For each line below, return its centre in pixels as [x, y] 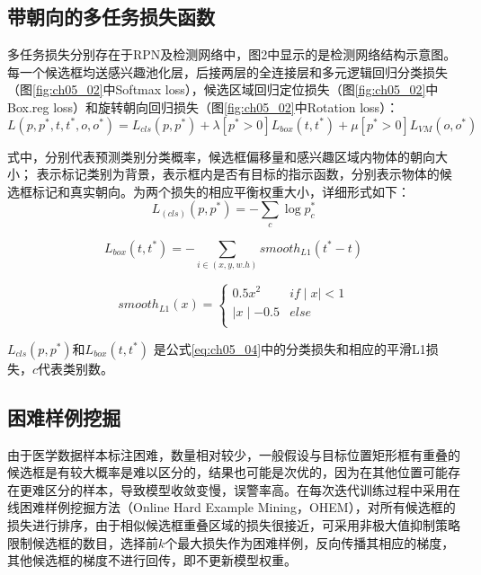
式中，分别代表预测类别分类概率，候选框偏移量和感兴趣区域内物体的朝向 [221, 156]
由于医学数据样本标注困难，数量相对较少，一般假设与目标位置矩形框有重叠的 [234, 454]
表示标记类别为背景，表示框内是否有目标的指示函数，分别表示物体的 [238, 174]
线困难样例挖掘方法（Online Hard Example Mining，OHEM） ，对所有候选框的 [232, 507]
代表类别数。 [76, 368]
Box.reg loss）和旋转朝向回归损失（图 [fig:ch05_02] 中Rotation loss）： [203, 106]
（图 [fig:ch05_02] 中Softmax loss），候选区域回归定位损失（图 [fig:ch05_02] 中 [223, 89]
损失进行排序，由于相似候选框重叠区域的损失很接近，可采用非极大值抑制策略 [234, 525]
